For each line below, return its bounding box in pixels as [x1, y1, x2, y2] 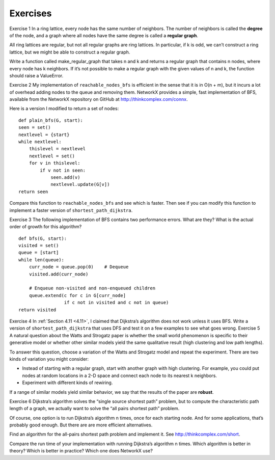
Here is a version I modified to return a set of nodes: [9, 105, 119, 112]
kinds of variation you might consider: [9, 356, 89, 362]
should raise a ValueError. [9, 72, 64, 78]
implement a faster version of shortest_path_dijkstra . [9, 207, 133, 213]
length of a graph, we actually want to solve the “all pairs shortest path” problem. [9, 405, 180, 412]
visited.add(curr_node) [29, 271, 89, 277]
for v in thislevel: [29, 160, 80, 166]
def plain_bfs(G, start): [18, 117, 84, 123]
